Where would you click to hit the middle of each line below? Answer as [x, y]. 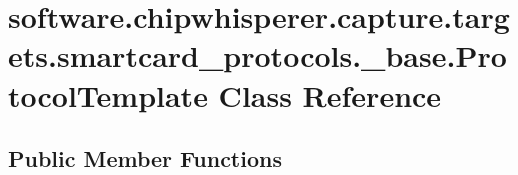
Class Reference [330, 94]
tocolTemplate [108, 94]
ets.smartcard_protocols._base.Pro [257, 55]
